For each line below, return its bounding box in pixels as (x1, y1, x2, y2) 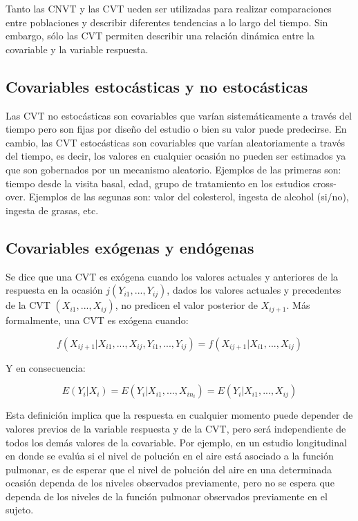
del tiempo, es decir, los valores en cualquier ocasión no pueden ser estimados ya (6, 149, 346, 163)
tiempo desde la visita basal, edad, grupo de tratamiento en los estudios (6, 176, 310, 190)
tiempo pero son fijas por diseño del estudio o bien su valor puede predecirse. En (6, 122, 347, 136)
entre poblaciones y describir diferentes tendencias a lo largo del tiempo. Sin (6, 15, 328, 29)
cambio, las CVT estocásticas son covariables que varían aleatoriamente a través (6, 135, 345, 149)
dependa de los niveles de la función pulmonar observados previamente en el (6, 489, 328, 503)
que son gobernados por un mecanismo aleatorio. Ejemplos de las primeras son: (6, 162, 341, 176)
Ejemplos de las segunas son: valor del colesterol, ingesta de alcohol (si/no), (28, 189, 349, 204)
